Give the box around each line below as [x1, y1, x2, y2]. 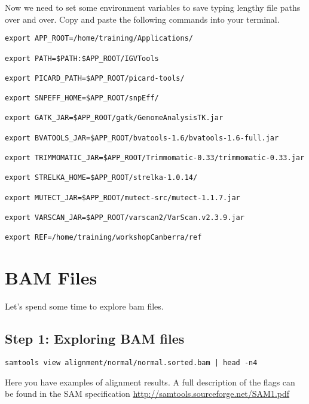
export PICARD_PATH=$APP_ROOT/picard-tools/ [5, 74, 185, 82]
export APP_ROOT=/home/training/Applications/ [5, 34, 193, 43]
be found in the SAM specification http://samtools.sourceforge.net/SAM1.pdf [5, 387, 290, 400]
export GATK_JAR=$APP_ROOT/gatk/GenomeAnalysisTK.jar [5, 114, 224, 123]
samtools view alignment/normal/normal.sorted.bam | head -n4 [5, 358, 258, 367]
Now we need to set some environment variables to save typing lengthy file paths [5, 1, 301, 13]
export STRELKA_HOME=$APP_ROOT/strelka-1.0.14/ [5, 173, 198, 182]
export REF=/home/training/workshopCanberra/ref [5, 233, 202, 242]
